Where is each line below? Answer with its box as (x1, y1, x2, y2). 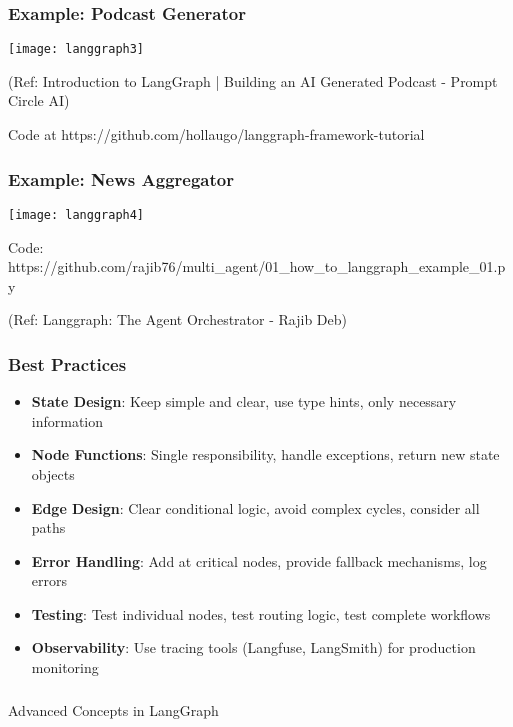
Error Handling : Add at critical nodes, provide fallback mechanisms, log (31, 550, 487, 571)
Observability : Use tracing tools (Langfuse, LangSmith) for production (31, 637, 476, 658)
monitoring (31, 657, 99, 678)
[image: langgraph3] (8, 42, 145, 57)
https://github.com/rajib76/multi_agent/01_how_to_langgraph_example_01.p (8, 256, 506, 277)
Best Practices (8, 351, 127, 376)
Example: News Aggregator (8, 166, 234, 191)
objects (31, 463, 75, 484)
